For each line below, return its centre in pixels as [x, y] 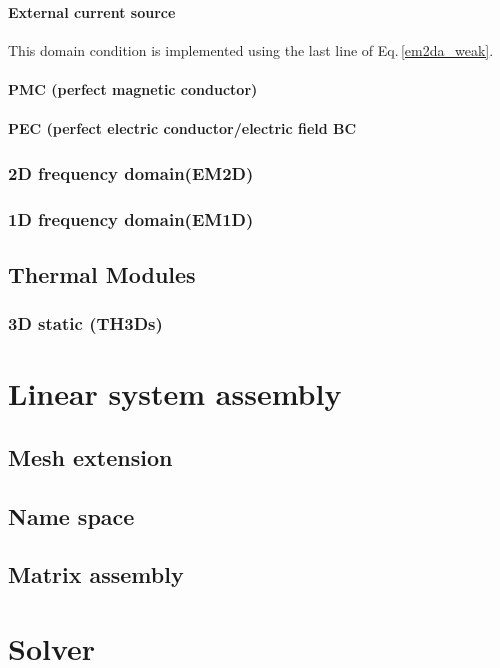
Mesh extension [90, 456]
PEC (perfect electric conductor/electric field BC [182, 128]
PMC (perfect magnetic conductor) [133, 88]
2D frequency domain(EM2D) [131, 172]
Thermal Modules [102, 273]
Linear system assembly [175, 393]
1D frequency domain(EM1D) [131, 218]
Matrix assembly [96, 574]
